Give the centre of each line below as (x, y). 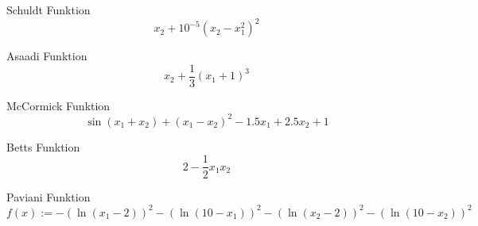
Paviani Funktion (49, 196)
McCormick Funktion (58, 105)
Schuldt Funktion (49, 10)
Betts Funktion (43, 146)
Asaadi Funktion (47, 56)
